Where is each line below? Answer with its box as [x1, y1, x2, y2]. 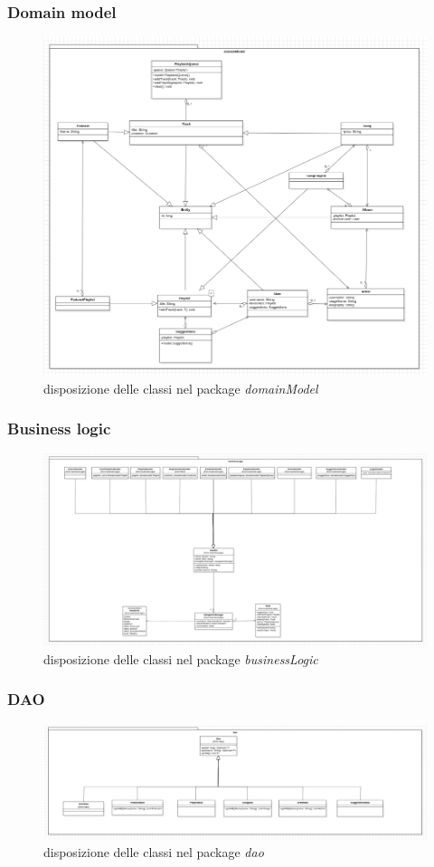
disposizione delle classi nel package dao [43, 843, 264, 862]
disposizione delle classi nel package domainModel [43, 378, 318, 397]
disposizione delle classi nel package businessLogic [43, 649, 318, 668]
